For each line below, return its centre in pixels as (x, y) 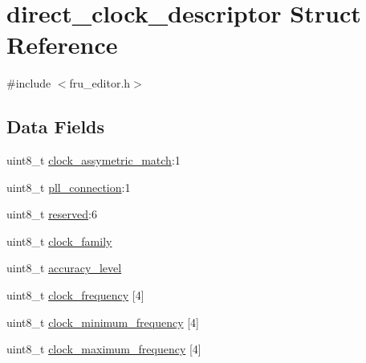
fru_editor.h (100, 83)
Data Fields (56, 126)
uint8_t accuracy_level (64, 268)
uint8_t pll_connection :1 (69, 187)
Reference (62, 45)
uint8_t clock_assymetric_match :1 (94, 160)
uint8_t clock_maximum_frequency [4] (104, 349)
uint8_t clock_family (59, 241)
